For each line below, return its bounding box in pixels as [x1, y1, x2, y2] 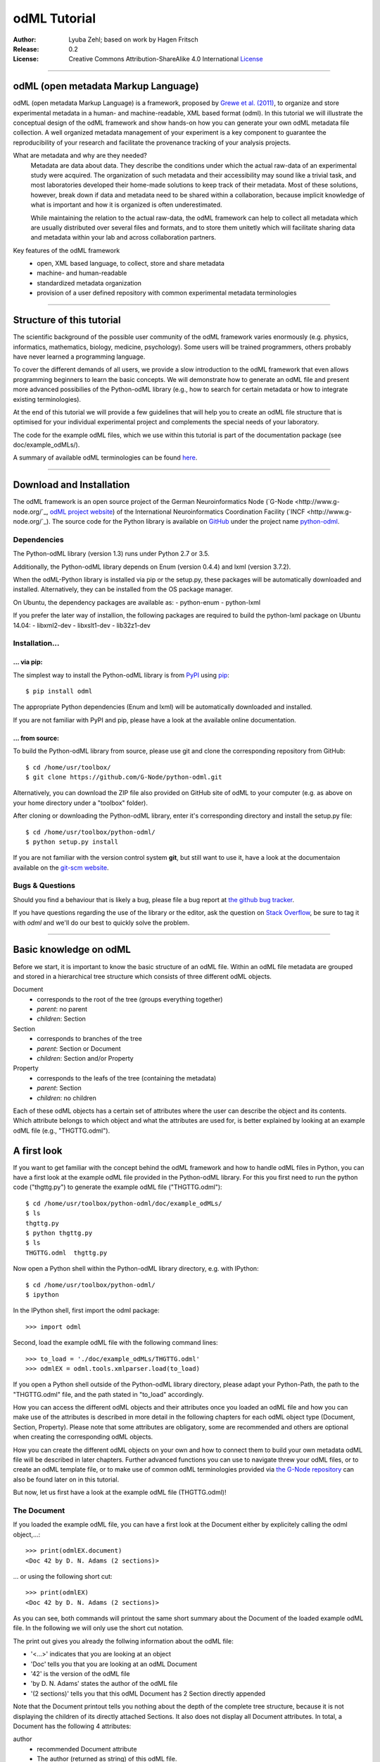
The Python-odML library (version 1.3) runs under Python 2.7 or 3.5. [13, 550, 210, 558]
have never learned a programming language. [13, 352, 146, 361]
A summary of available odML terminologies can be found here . [13, 453, 198, 462]
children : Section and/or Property [37, 1054, 134, 1063]
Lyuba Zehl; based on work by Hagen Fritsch [68, 35, 198, 44]
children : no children [37, 1093, 96, 1102]
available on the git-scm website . [13, 863, 109, 872]
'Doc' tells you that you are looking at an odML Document [30, 1660, 197, 1668]
